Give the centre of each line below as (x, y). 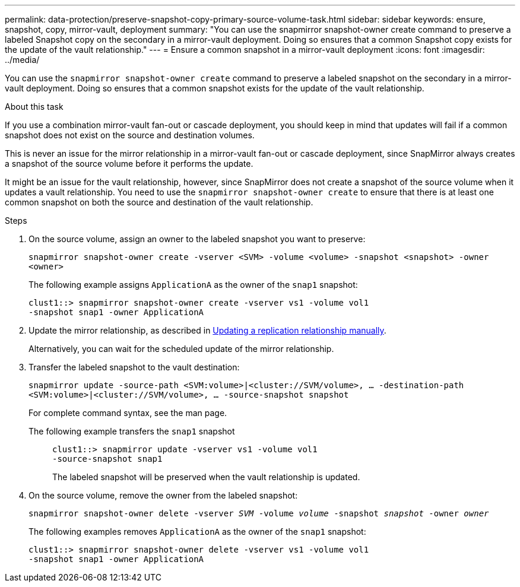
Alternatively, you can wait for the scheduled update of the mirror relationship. (181, 349)
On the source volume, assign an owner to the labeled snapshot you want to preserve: (197, 239)
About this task (34, 107)
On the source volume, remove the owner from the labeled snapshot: (163, 495)
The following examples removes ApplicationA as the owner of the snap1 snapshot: (197, 532)
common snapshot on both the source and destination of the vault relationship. (159, 202)
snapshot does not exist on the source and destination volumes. (130, 135)
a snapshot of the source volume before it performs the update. (129, 164)
